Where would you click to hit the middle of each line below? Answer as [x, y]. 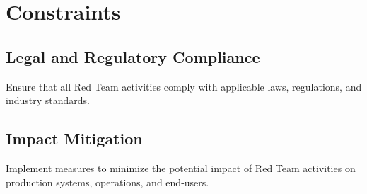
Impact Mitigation [74, 138]
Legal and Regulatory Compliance [133, 56]
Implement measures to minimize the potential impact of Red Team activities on [181, 167]
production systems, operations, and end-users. [107, 182]
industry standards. [48, 100]
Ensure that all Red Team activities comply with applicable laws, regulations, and [184, 86]
